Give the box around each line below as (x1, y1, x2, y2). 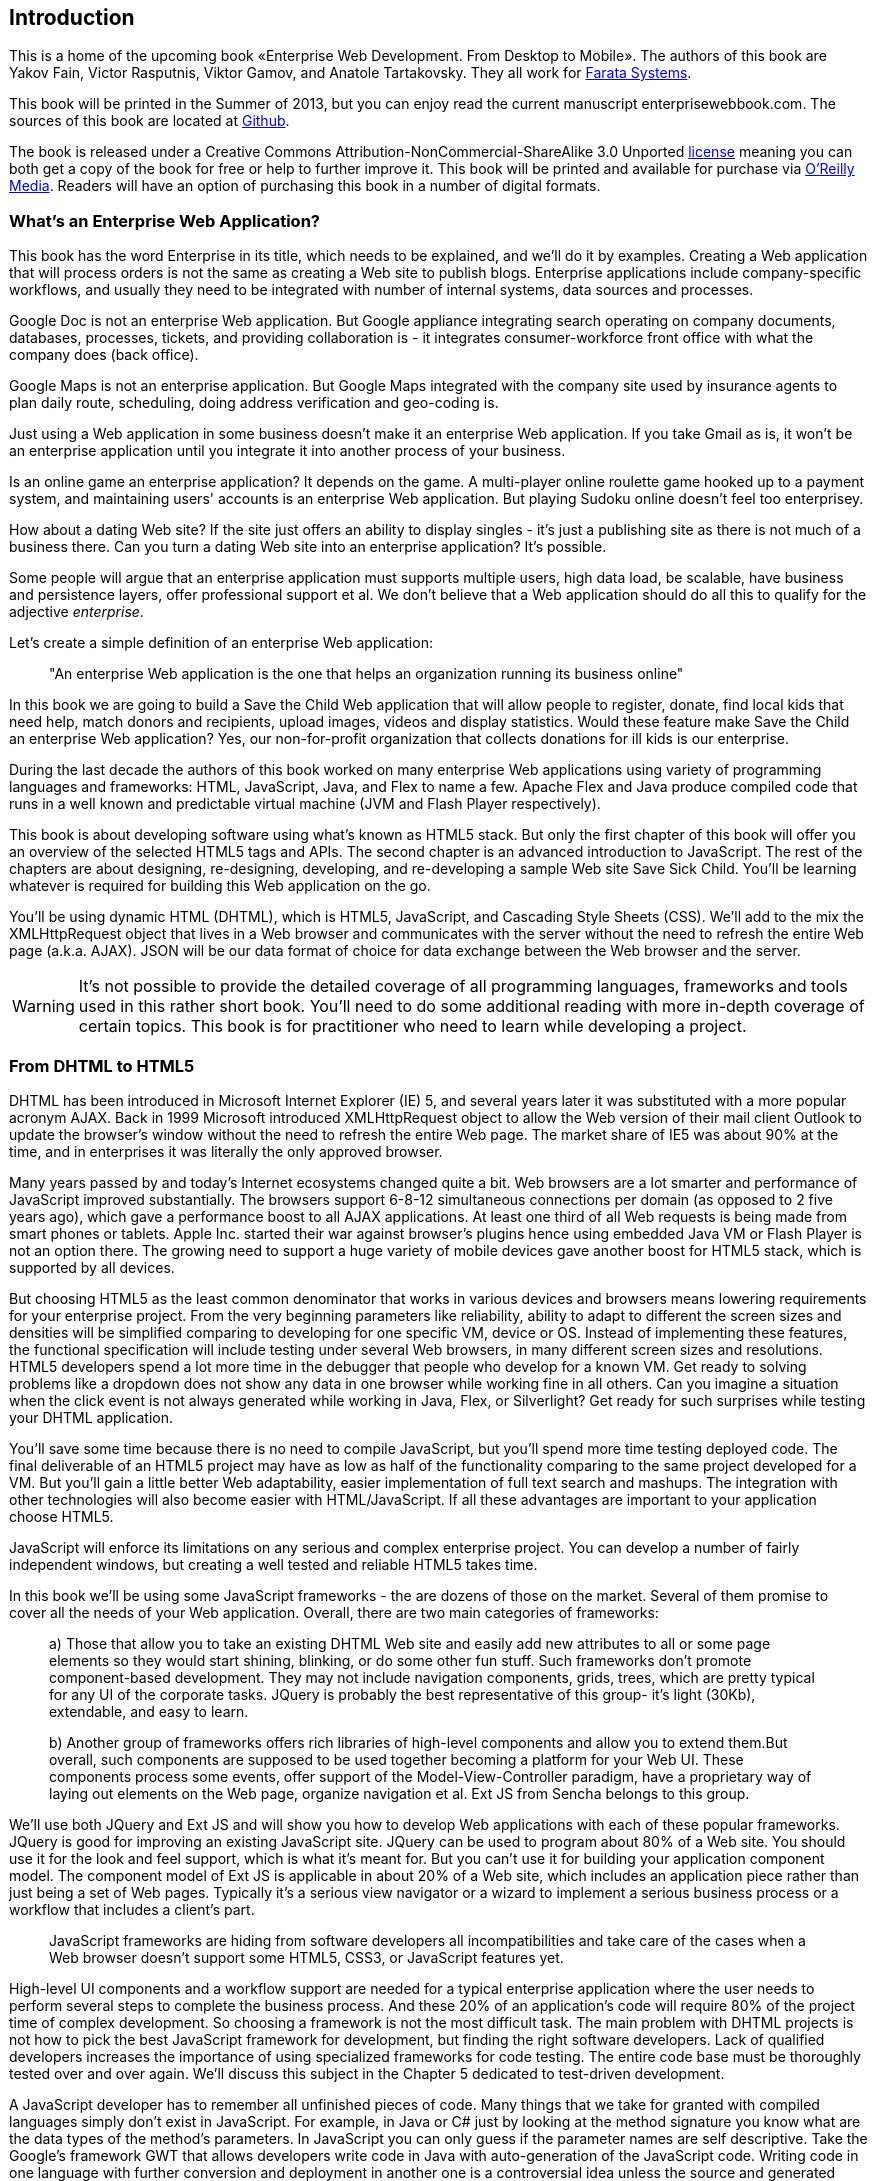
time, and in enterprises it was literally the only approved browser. (9, 1142, 443, 1160)
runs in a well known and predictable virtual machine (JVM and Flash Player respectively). (9, 795, 601, 813)
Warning (12, 996, 75, 1017)
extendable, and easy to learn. (49, 1702, 249, 1720)
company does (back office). (9, 346, 199, 364)
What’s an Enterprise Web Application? (9, 210, 320, 231)
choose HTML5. (9, 1507, 114, 1525)
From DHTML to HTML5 (9, 1055, 195, 1076)
